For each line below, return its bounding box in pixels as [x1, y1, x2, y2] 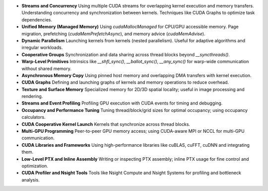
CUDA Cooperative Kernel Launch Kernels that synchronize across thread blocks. [21, 121, 191, 127]
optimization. [21, 163, 48, 169]
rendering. [21, 94, 43, 99]
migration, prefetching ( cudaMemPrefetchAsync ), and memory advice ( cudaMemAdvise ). [21, 30, 205, 37]
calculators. [21, 114, 46, 120]
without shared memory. [21, 65, 71, 72]
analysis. [21, 177, 40, 183]
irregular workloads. [21, 45, 63, 51]
